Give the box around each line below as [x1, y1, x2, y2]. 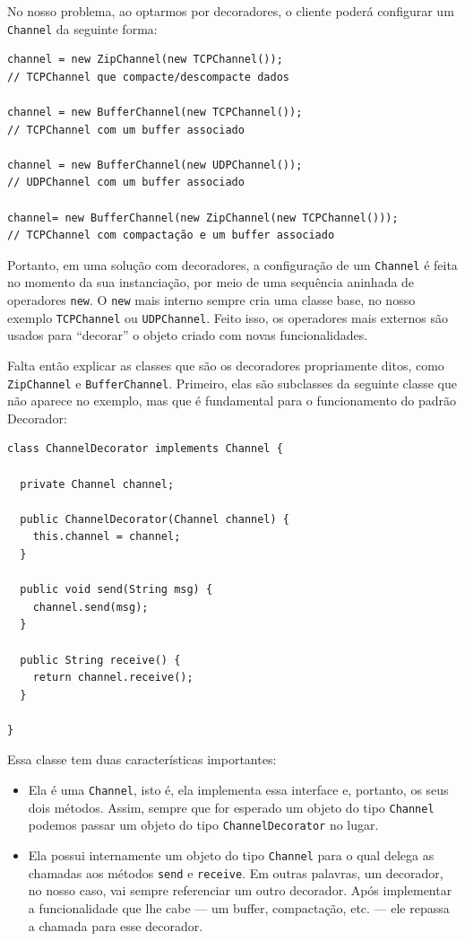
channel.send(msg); [32, 600, 149, 614]
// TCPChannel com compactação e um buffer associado [7, 229, 335, 242]
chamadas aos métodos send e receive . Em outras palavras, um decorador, [28, 863, 443, 882]
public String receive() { [20, 653, 181, 667]
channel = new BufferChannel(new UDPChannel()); [7, 158, 303, 171]
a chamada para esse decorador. [28, 916, 203, 935]
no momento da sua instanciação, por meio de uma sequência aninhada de [7, 273, 415, 292]
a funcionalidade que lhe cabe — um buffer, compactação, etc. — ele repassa [28, 898, 450, 917]
